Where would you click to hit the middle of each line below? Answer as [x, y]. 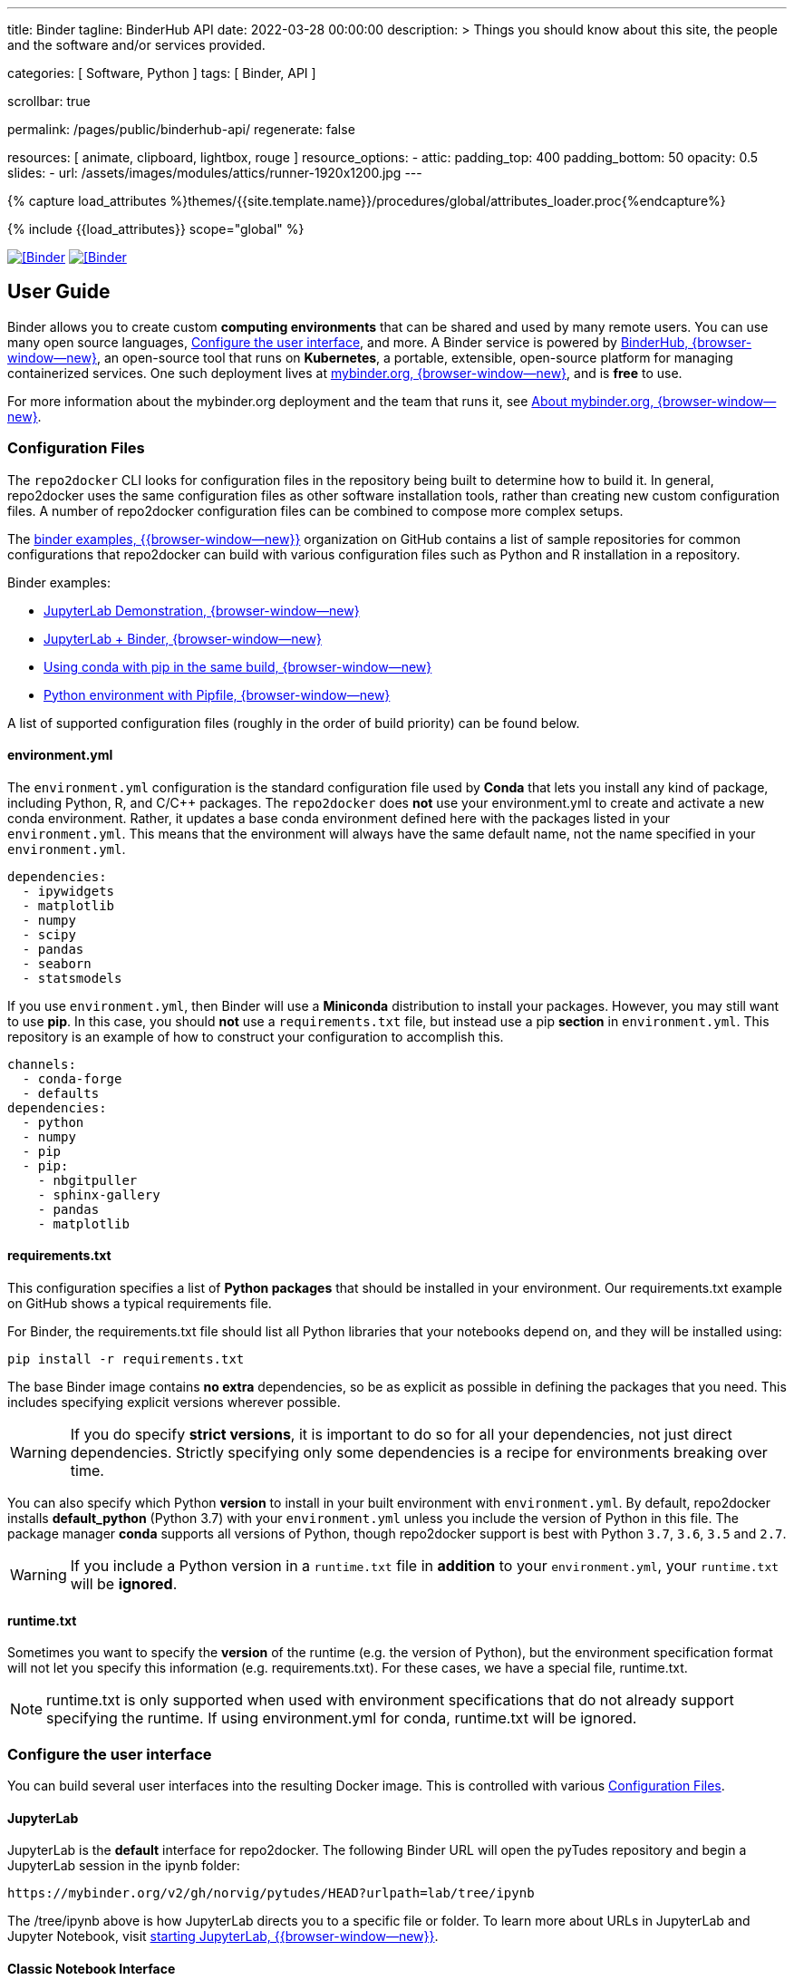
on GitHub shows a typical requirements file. [140, 1304]
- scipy [49, 934]
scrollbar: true [49, 101]
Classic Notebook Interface [92, 1968]
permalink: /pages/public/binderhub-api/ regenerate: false [181, 129]
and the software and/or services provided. [136, 45]
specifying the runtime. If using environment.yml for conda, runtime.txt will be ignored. [342, 1718]
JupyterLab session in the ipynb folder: [124, 1866]
